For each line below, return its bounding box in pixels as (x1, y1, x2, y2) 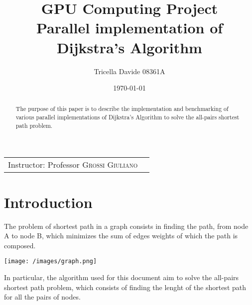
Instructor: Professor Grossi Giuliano (8, 159, 138, 171)
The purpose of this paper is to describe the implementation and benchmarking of (15, 104, 229, 113)
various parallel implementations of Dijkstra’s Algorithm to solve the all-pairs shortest (15, 113, 240, 121)
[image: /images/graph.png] (4, 258, 97, 265)
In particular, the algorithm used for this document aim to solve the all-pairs (4, 272, 239, 283)
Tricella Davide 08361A (94, 66, 165, 76)
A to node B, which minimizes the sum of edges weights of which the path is (4, 230, 238, 241)
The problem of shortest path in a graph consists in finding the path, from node (4, 220, 249, 231)
